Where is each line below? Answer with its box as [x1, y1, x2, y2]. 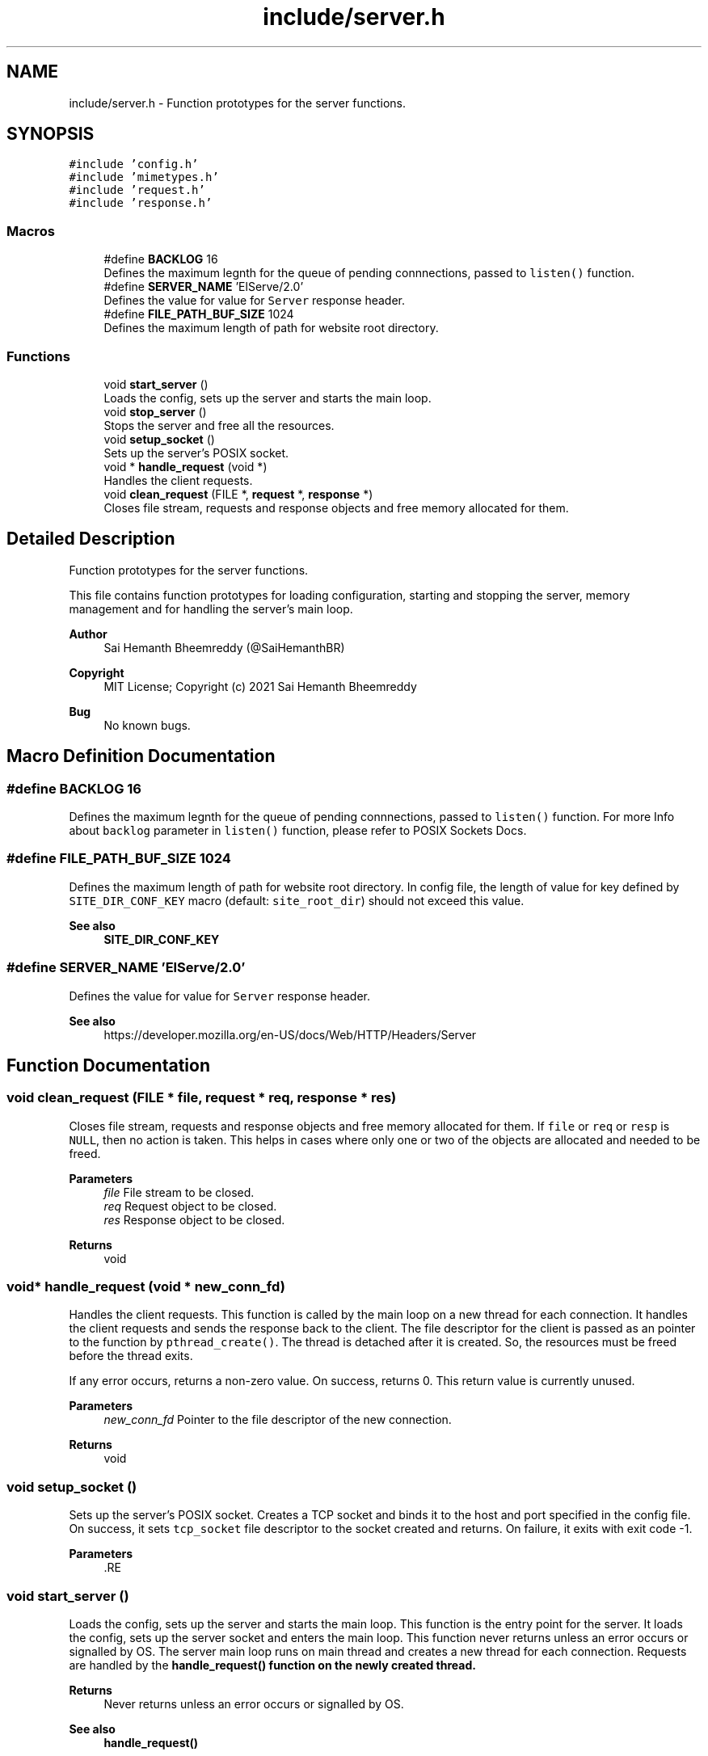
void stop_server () [103, 404, 207, 419]
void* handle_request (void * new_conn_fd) [6, 1278, 285, 1295]
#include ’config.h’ [69, 158, 199, 171]
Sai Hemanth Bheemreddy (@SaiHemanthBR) [103, 640, 345, 655]
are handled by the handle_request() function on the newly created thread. [69, 1657, 476, 1672]
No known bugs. [103, 718, 191, 732]
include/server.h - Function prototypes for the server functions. [69, 95, 406, 110]
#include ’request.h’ [69, 183, 205, 197]
